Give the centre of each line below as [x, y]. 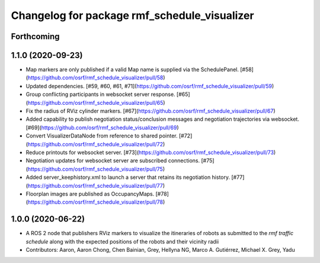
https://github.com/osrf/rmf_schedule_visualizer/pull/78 [95, 202]
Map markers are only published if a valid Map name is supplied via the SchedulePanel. [132, 70]
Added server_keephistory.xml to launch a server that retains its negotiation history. [128, 177]
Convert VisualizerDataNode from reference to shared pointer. [102, 136]
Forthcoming [35, 36]
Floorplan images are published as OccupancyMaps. [90, 194]
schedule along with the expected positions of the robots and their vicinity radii [122, 241]
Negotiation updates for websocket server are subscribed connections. [113, 161]
